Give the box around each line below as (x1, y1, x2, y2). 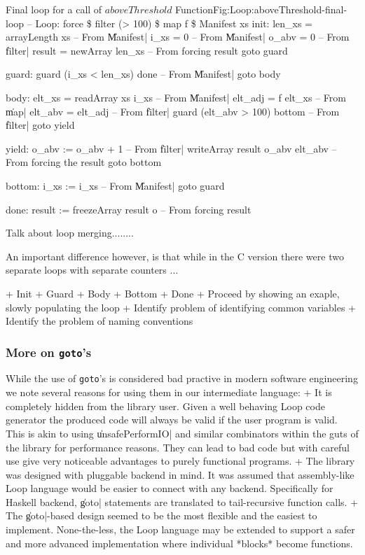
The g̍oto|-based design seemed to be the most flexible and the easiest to (6, 508, 317, 523)
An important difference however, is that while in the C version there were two (6, 248, 344, 263)
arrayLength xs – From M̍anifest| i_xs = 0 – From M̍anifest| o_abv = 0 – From (6, 29, 350, 44)
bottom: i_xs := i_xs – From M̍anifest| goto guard (6, 178, 225, 192)
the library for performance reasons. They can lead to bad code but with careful (6, 440, 350, 454)
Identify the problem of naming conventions (6, 314, 193, 328)
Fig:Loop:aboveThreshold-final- (212, 2, 347, 16)
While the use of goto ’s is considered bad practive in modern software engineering (6, 371, 358, 386)
